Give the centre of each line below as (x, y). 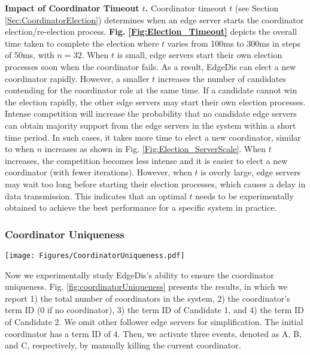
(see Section (257, 8)
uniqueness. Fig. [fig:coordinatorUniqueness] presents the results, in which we (146, 286)
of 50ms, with (30, 55)
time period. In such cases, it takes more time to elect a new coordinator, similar (153, 137)
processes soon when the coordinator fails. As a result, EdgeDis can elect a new (151, 66)
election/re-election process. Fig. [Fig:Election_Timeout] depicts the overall (151, 31)
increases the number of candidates (222, 78)
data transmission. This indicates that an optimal (96, 195)
